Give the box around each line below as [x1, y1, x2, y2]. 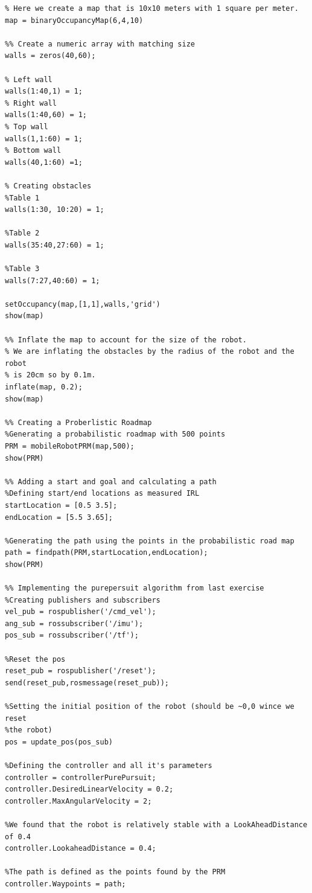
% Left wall [5, 75, 53, 84]
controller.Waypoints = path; [5, 879, 126, 888]
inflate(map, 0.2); [5, 383, 83, 391]
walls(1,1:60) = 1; [5, 134, 83, 143]
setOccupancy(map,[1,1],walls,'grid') [5, 299, 161, 309]
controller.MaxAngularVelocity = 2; [5, 796, 152, 805]
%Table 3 [5, 264, 40, 274]
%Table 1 [5, 193, 40, 202]
